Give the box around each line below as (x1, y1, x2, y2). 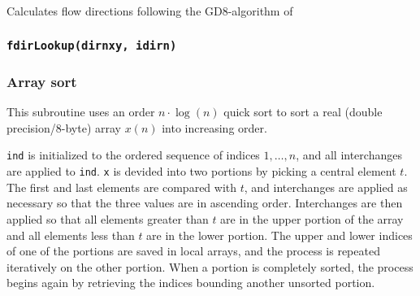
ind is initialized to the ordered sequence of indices (6, 146, 260, 163)
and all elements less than (6, 226, 135, 243)
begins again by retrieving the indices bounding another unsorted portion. (6, 274, 375, 291)
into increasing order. (162, 119, 267, 136)
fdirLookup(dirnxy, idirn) (6, 38, 177, 52)
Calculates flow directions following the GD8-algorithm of (6, 2, 293, 19)
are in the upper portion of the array (220, 210, 404, 227)
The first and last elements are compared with (6, 178, 237, 195)
